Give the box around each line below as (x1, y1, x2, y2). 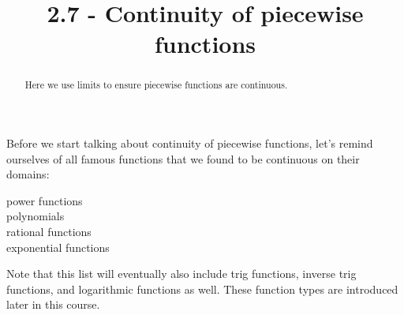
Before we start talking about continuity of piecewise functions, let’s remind (6, 135, 373, 152)
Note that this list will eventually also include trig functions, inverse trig (6, 265, 357, 282)
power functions (6, 192, 83, 208)
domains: (6, 166, 50, 182)
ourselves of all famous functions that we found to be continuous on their (6, 150, 360, 167)
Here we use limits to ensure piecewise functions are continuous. (24, 78, 288, 92)
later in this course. (6, 296, 100, 313)
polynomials (6, 208, 65, 224)
